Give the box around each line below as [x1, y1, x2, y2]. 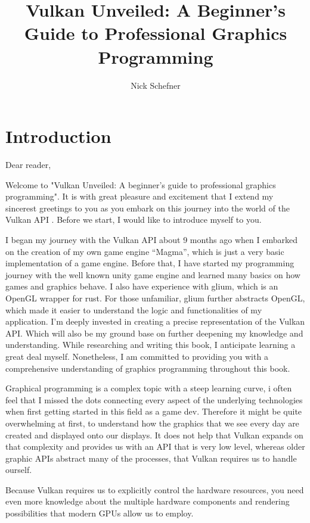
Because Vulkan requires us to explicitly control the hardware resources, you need [5, 483, 304, 496]
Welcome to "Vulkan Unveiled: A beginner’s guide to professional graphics [5, 178, 276, 191]
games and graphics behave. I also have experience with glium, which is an [5, 280, 278, 292]
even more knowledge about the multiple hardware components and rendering [5, 495, 290, 508]
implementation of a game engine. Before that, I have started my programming [5, 257, 294, 269]
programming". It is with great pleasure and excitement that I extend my [5, 190, 274, 203]
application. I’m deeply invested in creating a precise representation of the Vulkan [5, 315, 305, 328]
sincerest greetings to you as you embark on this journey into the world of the [5, 201, 290, 214]
